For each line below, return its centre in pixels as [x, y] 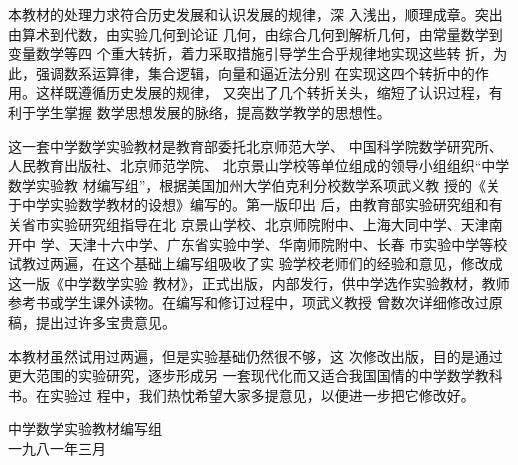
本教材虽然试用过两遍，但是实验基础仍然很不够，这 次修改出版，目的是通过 [255, 355]
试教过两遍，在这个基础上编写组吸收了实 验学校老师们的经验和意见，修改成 [255, 263]
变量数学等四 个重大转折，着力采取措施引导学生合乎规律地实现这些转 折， [251, 53]
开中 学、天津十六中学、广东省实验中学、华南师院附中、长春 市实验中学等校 [258, 243]
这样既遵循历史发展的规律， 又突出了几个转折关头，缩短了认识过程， [262, 92]
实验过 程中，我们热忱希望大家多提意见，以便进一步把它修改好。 [262, 394]
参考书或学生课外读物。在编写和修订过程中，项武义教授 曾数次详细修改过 [248, 302]
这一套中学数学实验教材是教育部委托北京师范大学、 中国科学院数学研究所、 [255, 145]
